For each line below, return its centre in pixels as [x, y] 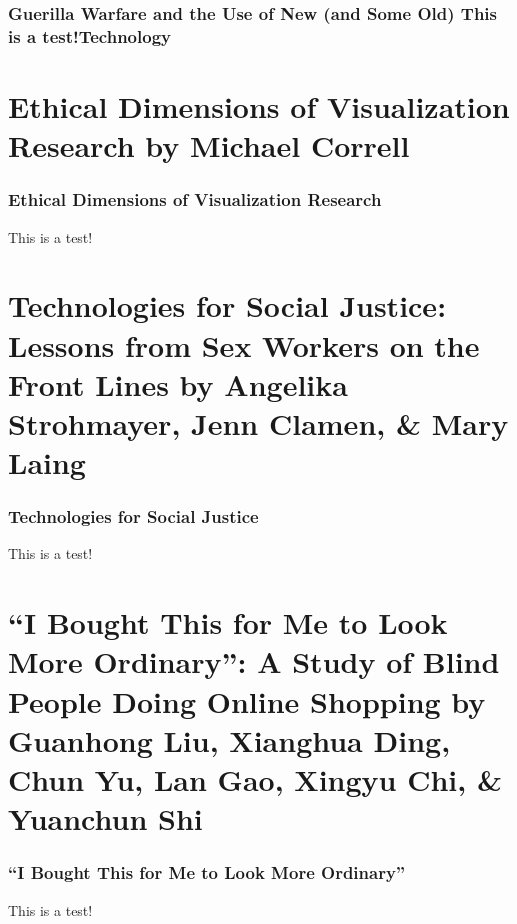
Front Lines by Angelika [178, 383]
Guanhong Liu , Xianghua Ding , [229, 739]
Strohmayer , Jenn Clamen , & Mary [258, 422]
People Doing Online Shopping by [247, 700]
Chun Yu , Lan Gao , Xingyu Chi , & [255, 779]
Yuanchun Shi [105, 818]
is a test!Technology [89, 35]
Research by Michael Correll [209, 145]
